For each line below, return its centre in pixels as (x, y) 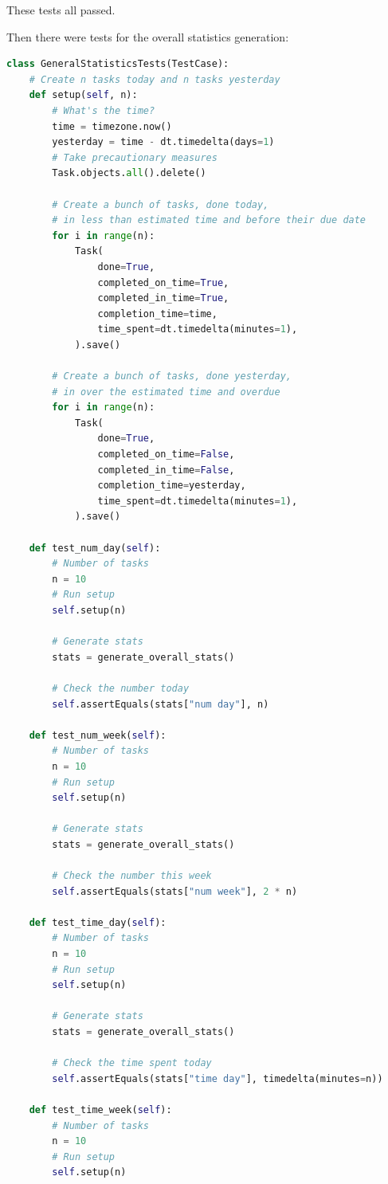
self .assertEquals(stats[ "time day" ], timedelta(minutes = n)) (218, 1078)
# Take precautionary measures (135, 157)
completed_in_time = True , (163, 298)
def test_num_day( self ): (95, 548)
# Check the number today (121, 688)
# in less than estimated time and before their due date (209, 220)
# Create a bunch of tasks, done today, (161, 204)
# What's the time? (104, 110)
